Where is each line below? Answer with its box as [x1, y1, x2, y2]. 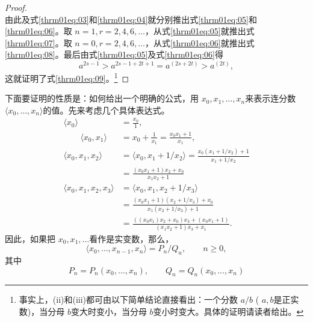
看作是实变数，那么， [89, 232, 174, 245]
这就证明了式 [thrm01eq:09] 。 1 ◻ [5, 70, 129, 84]
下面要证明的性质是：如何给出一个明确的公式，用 [5, 92, 199, 105]
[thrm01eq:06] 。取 [5, 25, 72, 37]
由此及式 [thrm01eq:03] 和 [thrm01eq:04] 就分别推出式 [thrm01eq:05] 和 [5, 13, 258, 25]
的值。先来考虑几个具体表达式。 [43, 103, 170, 116]
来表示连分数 [245, 92, 296, 105]
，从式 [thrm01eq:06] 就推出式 [145, 36, 255, 49]
